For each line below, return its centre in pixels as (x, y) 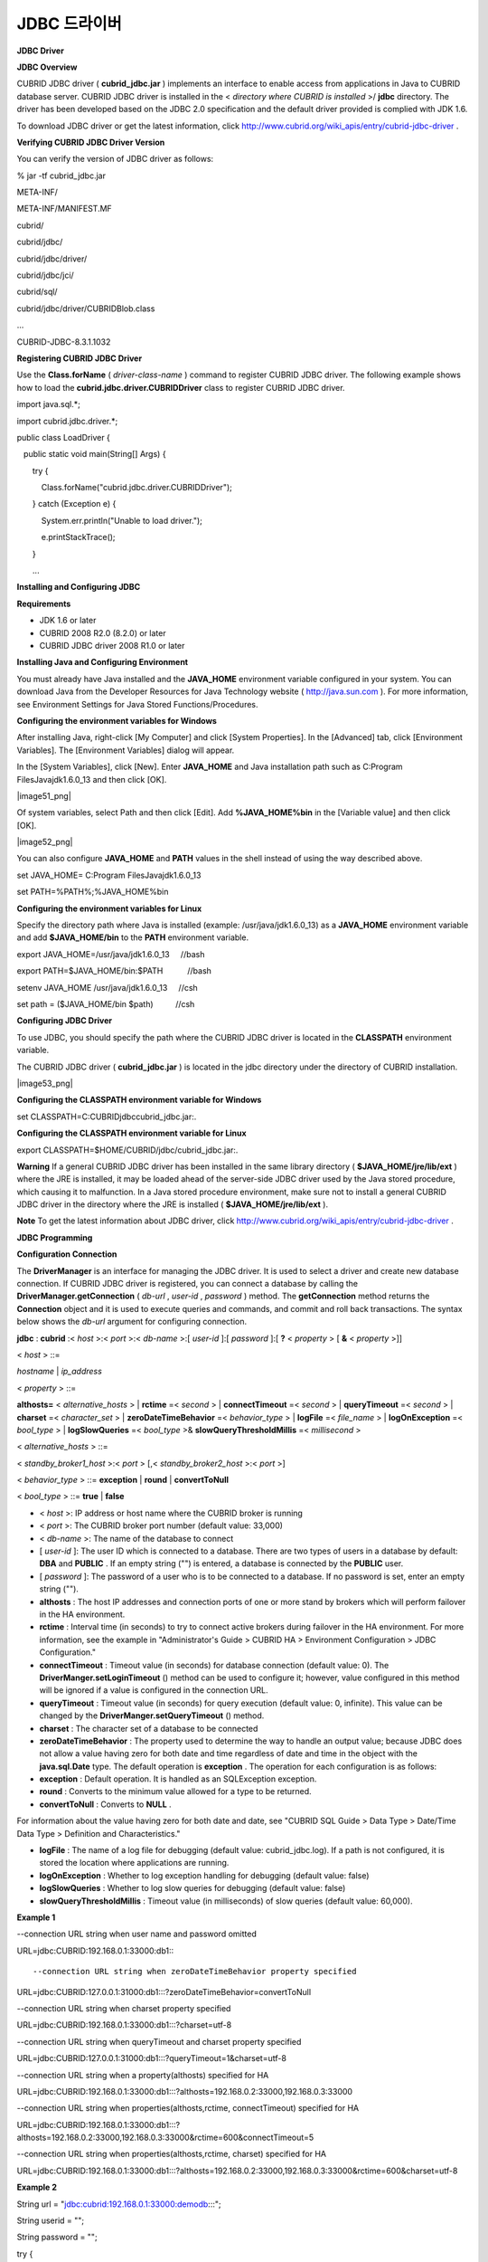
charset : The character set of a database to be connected (149, 1728)
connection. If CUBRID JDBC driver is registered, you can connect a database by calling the (188, 1284)
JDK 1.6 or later (68, 621)
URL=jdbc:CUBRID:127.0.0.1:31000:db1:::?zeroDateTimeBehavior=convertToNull (164, 1991)
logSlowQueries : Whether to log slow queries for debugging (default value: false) (192, 1888)
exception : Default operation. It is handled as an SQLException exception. (178, 1779)
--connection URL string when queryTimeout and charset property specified (159, 2041)
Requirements (44, 604)
